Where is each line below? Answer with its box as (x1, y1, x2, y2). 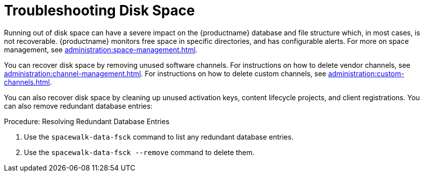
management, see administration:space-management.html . (4, 45, 198, 54)
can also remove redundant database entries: (4, 101, 153, 110)
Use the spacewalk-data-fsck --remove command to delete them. (24, 148, 255, 157)
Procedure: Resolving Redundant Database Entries (4, 117, 170, 126)
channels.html (4, 77, 50, 86)
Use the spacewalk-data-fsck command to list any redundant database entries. (24, 132, 294, 141)
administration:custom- (328, 69, 405, 78)
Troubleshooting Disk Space (4, 2, 195, 19)
